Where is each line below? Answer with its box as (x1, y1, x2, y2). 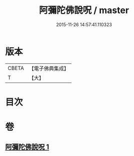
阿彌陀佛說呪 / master (39, 5, 129, 16)
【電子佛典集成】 (28, 65, 69, 72)
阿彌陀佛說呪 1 (5, 143, 49, 151)
